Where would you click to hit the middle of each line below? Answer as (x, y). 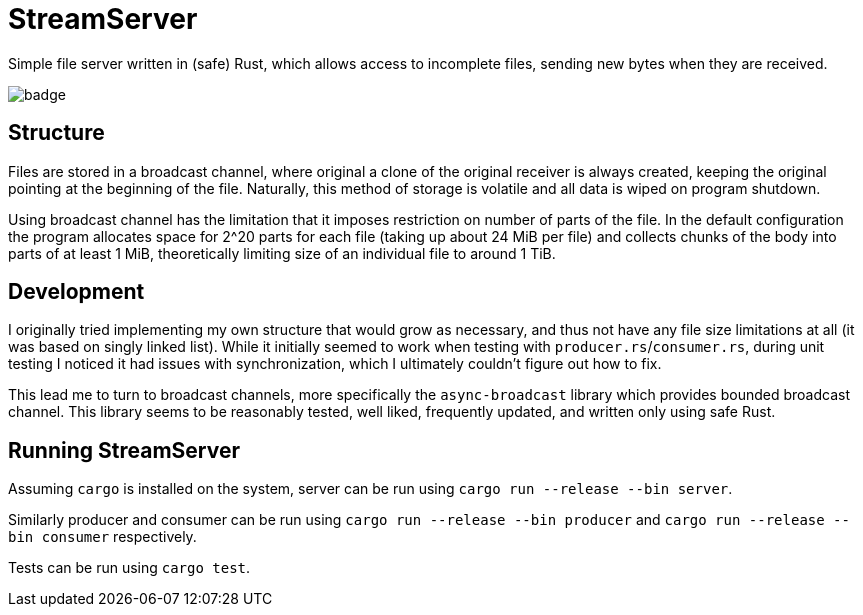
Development (76, 292)
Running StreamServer (124, 450)
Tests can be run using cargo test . (129, 568)
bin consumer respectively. (102, 537)
